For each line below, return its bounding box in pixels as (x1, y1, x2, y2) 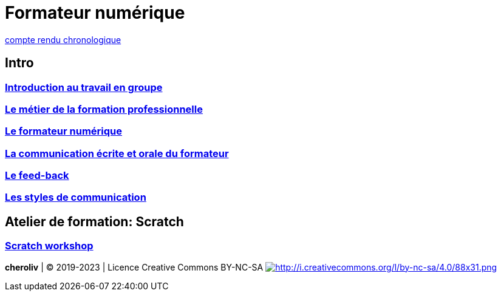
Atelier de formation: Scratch (5, 214, 184, 229)
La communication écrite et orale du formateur (5, 147, 229, 160)
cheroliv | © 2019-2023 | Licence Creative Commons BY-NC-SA (5, 261, 264, 272)
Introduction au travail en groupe (5, 81, 163, 93)
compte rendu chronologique (5, 34, 121, 45)
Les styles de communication (5, 191, 146, 204)
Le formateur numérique (5, 125, 123, 138)
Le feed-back (5, 169, 69, 182)
